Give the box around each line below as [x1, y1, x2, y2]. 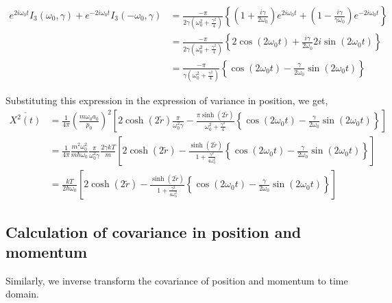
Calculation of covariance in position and [5, 221, 302, 242]
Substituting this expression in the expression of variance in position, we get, [5, 93, 328, 108]
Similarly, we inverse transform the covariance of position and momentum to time [5, 273, 348, 287]
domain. [5, 287, 40, 301]
